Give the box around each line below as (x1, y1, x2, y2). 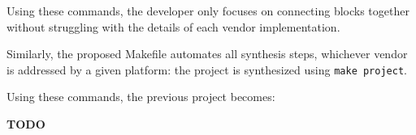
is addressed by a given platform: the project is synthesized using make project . (6, 61, 407, 78)
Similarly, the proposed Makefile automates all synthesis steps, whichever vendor (6, 45, 408, 62)
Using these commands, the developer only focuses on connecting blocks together (6, 2, 409, 19)
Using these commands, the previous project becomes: (6, 88, 275, 105)
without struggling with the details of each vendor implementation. (6, 18, 340, 35)
